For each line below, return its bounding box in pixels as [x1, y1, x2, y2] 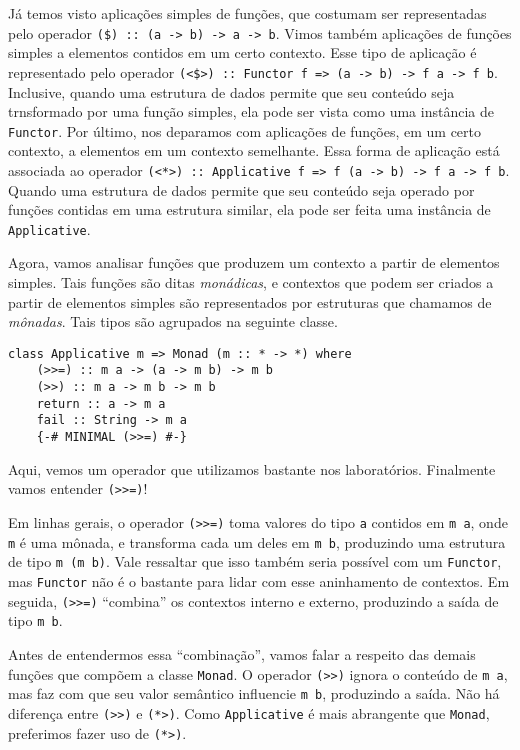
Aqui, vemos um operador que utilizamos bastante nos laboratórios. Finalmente [8, 458, 496, 479]
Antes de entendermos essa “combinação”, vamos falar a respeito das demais [8, 643, 476, 664]
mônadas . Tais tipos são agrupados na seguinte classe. [8, 311, 338, 332]
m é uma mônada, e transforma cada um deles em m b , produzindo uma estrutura [8, 531, 506, 552]
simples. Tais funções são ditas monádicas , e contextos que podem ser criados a [8, 272, 494, 293]
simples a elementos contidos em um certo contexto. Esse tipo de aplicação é [8, 42, 477, 63]
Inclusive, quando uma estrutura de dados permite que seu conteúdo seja [8, 81, 455, 102]
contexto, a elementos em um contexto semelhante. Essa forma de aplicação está [8, 140, 500, 161]
